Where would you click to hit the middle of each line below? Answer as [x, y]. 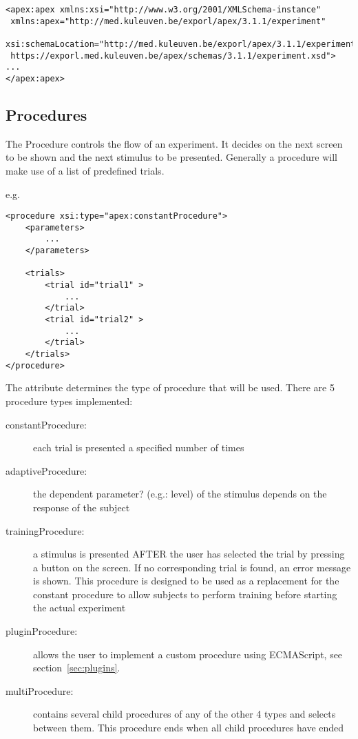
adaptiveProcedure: [46, 470]
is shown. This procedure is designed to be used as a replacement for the [186, 581]
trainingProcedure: [45, 530]
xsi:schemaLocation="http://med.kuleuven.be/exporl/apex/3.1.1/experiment [181, 44]
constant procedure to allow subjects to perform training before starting [185, 594]
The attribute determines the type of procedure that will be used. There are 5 [170, 387]
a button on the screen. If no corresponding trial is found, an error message [192, 567]
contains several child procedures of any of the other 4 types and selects [185, 714]
